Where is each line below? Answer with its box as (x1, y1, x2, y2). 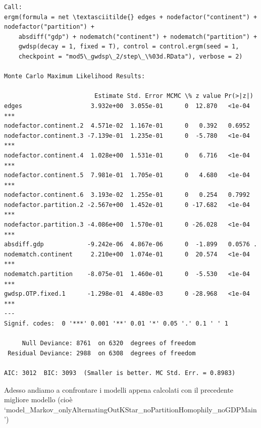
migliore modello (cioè (4, 394, 73, 405)
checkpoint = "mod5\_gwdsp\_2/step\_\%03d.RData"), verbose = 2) (18, 52, 243, 60)
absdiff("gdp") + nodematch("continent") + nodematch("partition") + (18, 33, 257, 40)
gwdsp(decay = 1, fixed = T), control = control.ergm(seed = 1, (18, 43, 239, 50)
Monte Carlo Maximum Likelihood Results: (4, 73, 145, 80)
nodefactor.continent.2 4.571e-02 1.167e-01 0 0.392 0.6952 (4, 122, 250, 130)
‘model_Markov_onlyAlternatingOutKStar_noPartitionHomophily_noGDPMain (4, 404, 257, 414)
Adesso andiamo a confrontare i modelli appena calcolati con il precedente (4, 384, 234, 395)
